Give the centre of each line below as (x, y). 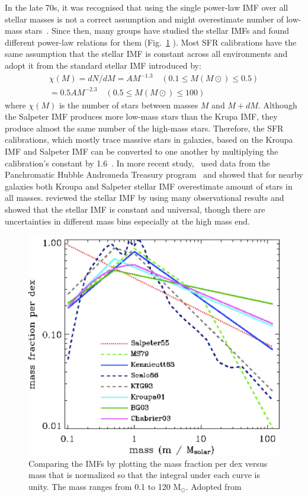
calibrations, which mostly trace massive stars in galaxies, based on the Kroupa (149, 140)
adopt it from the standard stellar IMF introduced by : (103, 65)
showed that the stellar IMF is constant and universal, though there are (135, 209)
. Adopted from (214, 486)
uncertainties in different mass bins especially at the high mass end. (127, 221)
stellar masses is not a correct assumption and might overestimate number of (144, 19)
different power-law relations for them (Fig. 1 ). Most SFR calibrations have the (151, 42)
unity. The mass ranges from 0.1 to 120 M (105, 486)
